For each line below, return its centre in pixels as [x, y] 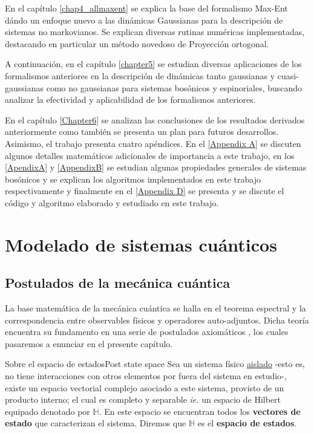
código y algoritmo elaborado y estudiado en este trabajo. [112, 202]
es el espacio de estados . [247, 423]
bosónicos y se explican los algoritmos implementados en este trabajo [133, 179]
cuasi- [288, 75]
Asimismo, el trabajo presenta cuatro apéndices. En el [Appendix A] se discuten [153, 143]
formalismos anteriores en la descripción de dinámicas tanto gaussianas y [140, 75]
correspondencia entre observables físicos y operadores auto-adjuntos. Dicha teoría [157, 320]
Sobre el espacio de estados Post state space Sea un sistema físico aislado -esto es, [155, 364]
